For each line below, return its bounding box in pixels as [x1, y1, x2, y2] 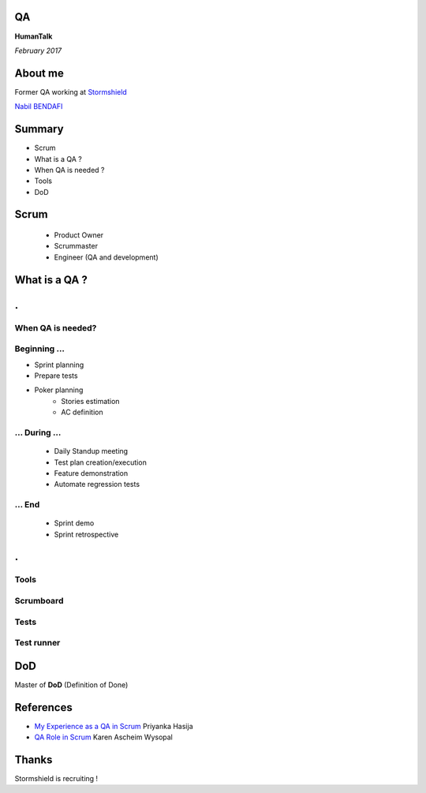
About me [14, 66, 65, 80]
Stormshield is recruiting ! [14, 774, 99, 783]
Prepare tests [34, 371, 78, 380]
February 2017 [14, 46, 62, 55]
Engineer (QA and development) [54, 252, 159, 262]
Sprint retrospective [54, 529, 119, 539]
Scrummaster [54, 241, 99, 251]
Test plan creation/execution [54, 458, 148, 467]
